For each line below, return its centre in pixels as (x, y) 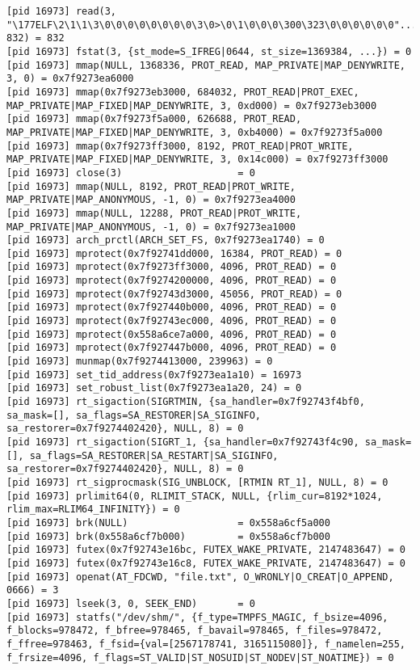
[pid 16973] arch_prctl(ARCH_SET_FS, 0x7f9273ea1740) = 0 (166, 240)
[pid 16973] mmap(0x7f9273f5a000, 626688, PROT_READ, (154, 119)
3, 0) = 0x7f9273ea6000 (70, 79)
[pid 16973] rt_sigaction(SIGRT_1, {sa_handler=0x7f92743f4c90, (183, 442)
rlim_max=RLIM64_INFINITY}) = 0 (93, 510)
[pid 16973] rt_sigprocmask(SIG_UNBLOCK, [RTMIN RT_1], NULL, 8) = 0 (197, 482)
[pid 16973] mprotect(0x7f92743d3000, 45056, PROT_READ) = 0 (174, 294)
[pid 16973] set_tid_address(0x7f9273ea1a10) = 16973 (154, 375)
